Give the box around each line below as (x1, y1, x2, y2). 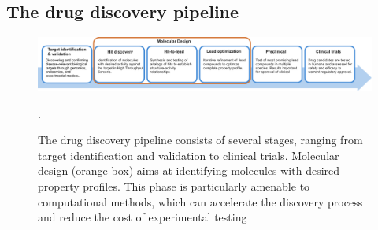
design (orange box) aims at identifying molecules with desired (38, 162, 340, 179)
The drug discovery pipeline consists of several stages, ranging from (38, 132, 363, 148)
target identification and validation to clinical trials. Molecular (38, 147, 339, 163)
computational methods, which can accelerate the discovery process (38, 193, 363, 210)
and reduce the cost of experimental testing (38, 209, 247, 225)
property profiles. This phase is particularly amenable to (38, 177, 310, 194)
